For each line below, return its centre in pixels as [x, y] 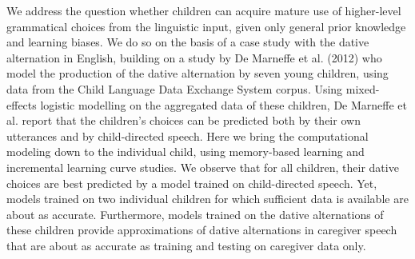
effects [22, 104]
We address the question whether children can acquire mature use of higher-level [204, 10]
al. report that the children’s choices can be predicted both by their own [184, 120]
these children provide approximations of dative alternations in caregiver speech [202, 230]
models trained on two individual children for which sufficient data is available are [207, 199]
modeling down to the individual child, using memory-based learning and [186, 151]
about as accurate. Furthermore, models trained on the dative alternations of [195, 214]
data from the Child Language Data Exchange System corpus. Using [175, 88]
